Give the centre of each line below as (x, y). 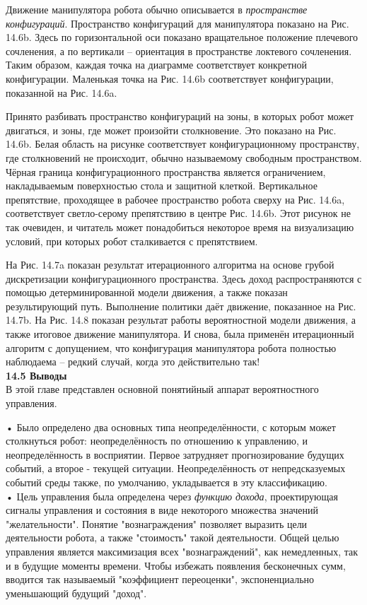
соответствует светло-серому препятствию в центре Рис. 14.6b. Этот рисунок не (179, 213)
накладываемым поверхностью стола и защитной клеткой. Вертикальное (162, 186)
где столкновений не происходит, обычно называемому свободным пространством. (184, 157)
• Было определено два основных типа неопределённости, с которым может (171, 427)
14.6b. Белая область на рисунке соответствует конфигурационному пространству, (183, 144)
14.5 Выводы (36, 375)
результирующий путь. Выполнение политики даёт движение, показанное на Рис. (181, 306)
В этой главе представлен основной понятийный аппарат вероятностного (162, 389)
